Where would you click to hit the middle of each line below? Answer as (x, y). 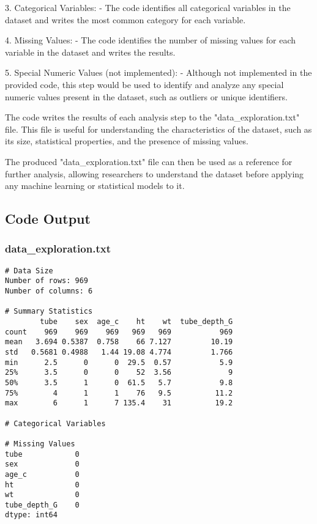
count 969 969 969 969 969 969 (119, 332)
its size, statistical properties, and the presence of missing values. (127, 141)
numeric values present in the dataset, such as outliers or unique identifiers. (146, 96)
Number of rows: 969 (47, 281)
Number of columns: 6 (49, 291)
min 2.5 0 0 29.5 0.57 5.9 (119, 362)
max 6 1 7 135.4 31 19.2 (119, 403)
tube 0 (42, 454)
